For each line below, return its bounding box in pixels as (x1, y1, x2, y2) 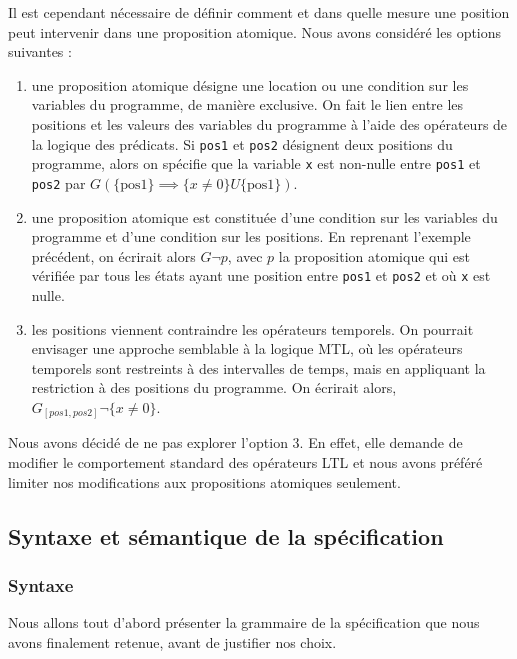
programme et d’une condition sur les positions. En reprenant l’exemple (31, 226, 471, 247)
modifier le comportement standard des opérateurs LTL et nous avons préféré (8, 452, 483, 473)
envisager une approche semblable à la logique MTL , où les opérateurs (31, 338, 463, 359)
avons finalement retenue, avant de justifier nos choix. (8, 631, 337, 652)
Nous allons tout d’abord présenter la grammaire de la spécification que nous (8, 612, 480, 633)
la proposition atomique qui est (278, 245, 470, 266)
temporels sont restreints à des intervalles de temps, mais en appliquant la (31, 357, 486, 378)
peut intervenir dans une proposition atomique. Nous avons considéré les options (8, 21, 502, 42)
